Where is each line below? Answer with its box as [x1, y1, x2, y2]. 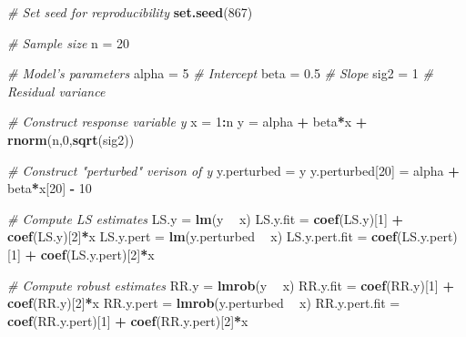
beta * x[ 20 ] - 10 [7, 179, 92, 198]
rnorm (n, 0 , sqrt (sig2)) [7, 129, 135, 148]
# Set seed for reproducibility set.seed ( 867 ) [7, 3, 253, 21]
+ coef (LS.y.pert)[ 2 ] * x [25, 244, 155, 263]
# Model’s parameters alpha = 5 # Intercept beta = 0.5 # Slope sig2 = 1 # [7, 64, 433, 83]
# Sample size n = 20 [7, 33, 129, 52]
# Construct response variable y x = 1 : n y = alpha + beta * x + [7, 112, 368, 131]
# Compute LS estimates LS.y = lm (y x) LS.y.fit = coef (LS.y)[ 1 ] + [7, 209, 404, 228]
